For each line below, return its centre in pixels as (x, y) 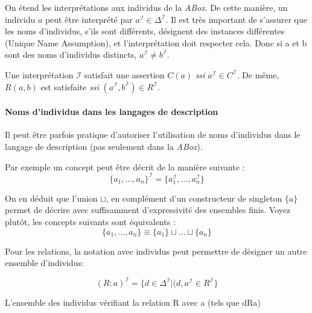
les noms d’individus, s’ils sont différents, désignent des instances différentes (145, 31)
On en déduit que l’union (51, 198)
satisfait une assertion (124, 74)
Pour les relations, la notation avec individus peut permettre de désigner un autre (156, 251)
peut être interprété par (89, 19)
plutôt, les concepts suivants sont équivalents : (90, 221)
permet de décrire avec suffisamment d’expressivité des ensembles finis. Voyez (148, 210)
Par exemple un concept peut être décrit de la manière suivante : (125, 166)
